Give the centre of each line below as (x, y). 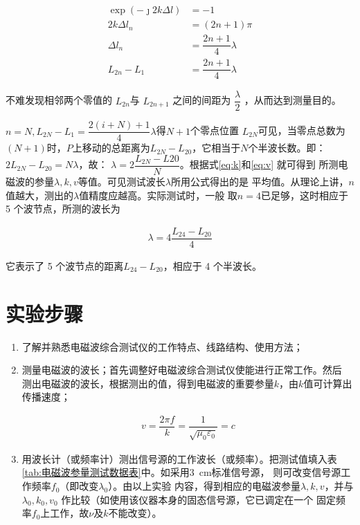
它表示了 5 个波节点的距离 (65, 265)
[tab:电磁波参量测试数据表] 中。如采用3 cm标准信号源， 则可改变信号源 (181, 472)
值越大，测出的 (39, 195)
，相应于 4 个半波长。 (213, 265)
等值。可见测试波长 (121, 182)
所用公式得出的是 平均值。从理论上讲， (260, 182)
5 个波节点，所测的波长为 (63, 209)
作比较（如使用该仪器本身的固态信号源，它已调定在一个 (187, 499)
